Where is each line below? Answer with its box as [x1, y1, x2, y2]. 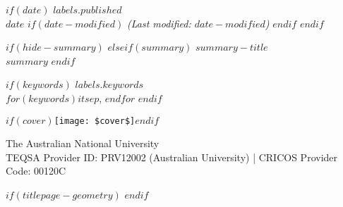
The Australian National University [6, 136, 160, 151]
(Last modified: [126, 15, 191, 30]
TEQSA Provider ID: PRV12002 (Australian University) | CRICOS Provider [6, 149, 338, 164]
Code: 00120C [6, 163, 66, 178]
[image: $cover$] [54, 115, 136, 126]
